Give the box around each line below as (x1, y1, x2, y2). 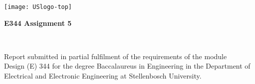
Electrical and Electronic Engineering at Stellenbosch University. (4, 71, 202, 81)
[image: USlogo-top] (4, 3, 72, 10)
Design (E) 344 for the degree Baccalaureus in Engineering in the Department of (4, 61, 251, 71)
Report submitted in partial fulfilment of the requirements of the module (4, 51, 227, 61)
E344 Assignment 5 (4, 17, 72, 28)
